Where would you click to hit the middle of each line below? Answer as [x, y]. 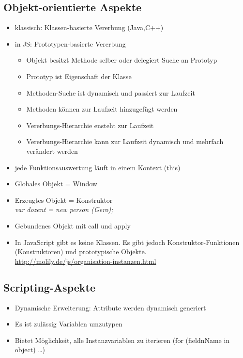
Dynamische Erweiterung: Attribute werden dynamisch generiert [110, 307]
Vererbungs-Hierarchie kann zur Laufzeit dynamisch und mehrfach [125, 141]
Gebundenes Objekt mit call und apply [73, 225]
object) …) [30, 350]
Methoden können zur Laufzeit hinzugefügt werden [102, 109]
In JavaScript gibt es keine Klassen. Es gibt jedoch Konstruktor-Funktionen [127, 242]
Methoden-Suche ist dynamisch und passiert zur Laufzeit [111, 92]
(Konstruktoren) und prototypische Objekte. [81, 252]
